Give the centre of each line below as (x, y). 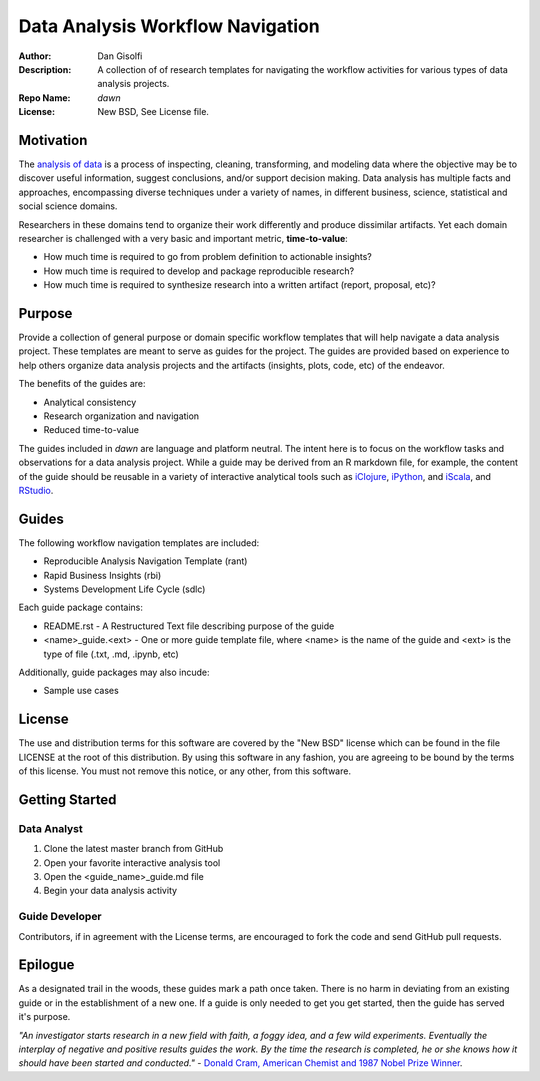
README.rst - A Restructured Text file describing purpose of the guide (189, 626)
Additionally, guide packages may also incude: (114, 672)
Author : (35, 56)
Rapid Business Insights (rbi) (102, 575)
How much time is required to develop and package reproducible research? (199, 271)
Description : (45, 69)
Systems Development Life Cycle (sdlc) (124, 589)
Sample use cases (81, 691)
